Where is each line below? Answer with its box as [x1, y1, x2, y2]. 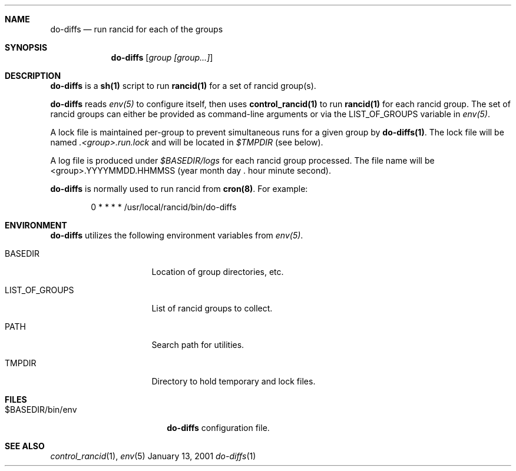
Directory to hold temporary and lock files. [151, 376, 316, 386]
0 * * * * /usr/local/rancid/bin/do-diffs [91, 202, 237, 212]
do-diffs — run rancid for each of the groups [50, 24, 223, 34]
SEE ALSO [5, 441, 45, 451]
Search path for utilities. [151, 340, 244, 350]
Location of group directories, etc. [151, 267, 284, 277]
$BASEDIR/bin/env [5, 404, 77, 414]
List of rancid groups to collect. [151, 303, 273, 313]
